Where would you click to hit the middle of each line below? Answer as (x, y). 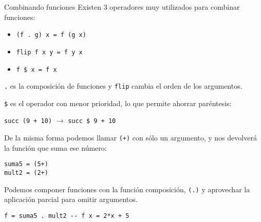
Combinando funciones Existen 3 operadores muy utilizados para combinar (122, 7)
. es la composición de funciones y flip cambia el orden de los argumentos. (123, 86)
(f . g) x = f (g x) (51, 35)
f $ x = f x (36, 69)
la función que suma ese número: (55, 147)
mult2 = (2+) (26, 173)
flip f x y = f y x (49, 52)
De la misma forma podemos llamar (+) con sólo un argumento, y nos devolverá (130, 138)
